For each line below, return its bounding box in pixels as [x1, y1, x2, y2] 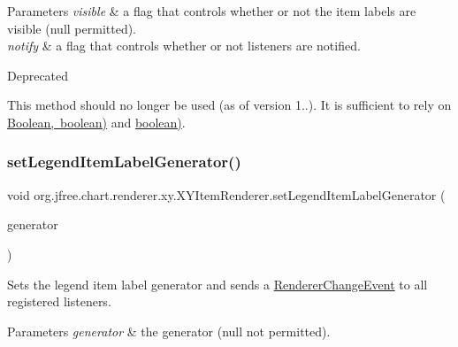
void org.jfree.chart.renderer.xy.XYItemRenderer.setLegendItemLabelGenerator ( [7, 185, 446, 204]
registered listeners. [7, 292, 111, 311]
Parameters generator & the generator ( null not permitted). [7, 321, 331, 340]
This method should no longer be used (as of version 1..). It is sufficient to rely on [7, 96, 452, 114]
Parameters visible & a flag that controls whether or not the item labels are [7, 2, 416, 19]
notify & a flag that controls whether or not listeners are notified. [7, 36, 361, 55]
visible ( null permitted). [7, 19, 136, 37]
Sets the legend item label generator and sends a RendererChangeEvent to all [7, 274, 428, 293]
